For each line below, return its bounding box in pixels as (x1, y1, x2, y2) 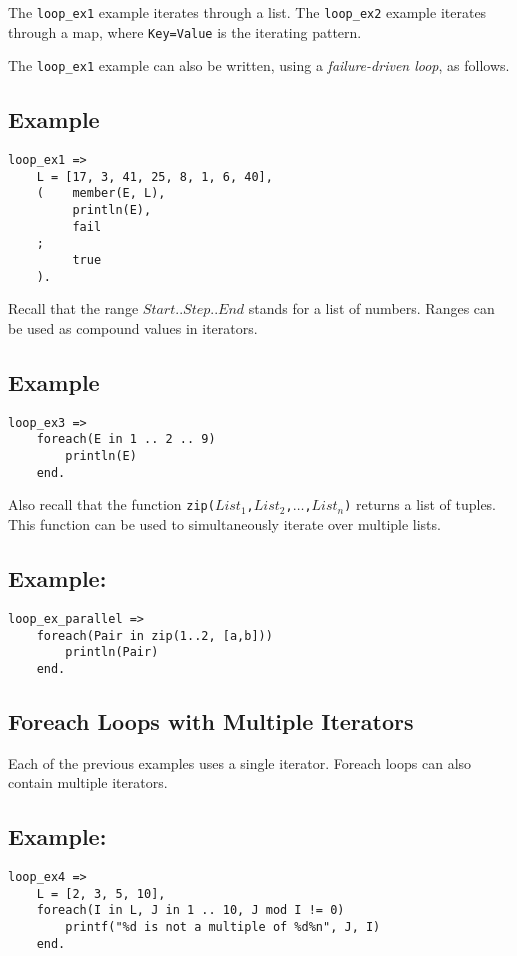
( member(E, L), (36, 186, 166, 201)
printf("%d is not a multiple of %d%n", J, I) (65, 920, 381, 935)
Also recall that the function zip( (8, 494, 215, 515)
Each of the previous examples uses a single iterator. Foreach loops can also (8, 752, 472, 773)
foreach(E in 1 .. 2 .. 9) (36, 432, 216, 447)
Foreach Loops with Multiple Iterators (8, 705, 414, 736)
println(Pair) (65, 645, 159, 660)
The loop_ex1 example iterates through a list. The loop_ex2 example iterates (8, 2, 487, 22)
